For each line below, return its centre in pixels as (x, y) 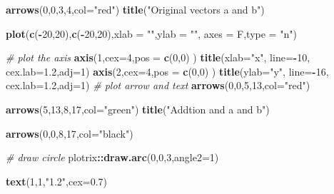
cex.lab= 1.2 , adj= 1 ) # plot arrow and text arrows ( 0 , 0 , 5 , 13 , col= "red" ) (158, 85)
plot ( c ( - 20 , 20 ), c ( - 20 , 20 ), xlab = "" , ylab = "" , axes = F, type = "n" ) (151, 33)
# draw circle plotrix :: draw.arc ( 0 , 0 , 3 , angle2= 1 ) (112, 157)
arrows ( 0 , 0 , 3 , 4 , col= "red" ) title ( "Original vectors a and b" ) (135, 9)
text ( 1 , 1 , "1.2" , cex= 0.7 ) (57, 181)
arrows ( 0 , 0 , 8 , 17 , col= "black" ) (70, 133)
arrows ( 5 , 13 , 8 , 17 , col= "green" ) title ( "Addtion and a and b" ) (138, 109)
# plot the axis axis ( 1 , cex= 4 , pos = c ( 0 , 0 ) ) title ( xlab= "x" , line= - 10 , (158, 57)
